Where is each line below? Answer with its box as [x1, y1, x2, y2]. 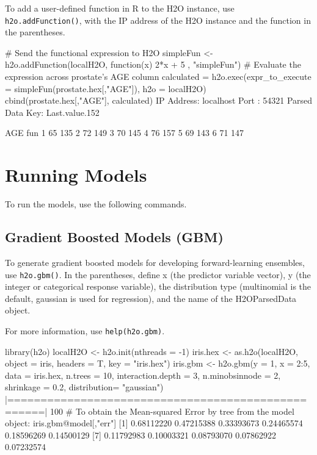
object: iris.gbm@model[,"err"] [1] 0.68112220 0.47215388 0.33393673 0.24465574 [5, 417, 303, 429]
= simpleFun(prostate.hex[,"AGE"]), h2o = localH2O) [5, 82, 206, 95]
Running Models [5, 162, 147, 187]
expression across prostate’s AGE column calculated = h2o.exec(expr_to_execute [5, 70, 312, 83]
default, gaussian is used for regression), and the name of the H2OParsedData [5, 292, 297, 304]
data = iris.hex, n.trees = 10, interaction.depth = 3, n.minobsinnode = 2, [5, 368, 281, 381]
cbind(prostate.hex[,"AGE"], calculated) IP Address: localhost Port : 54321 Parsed [5, 94, 313, 107]
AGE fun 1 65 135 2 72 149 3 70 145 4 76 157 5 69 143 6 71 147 [5, 126, 244, 139]
